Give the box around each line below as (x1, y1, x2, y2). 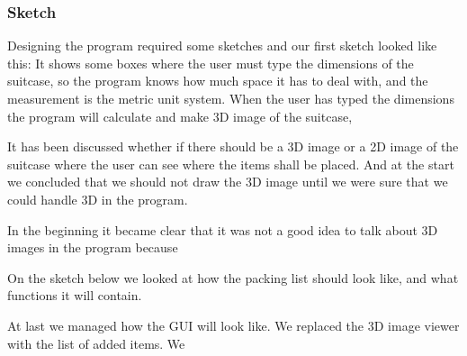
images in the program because (7, 238, 178, 257)
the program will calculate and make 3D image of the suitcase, (7, 106, 353, 125)
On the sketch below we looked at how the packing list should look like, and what (7, 268, 459, 287)
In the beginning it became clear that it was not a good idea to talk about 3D (7, 220, 438, 239)
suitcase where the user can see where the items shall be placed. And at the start (7, 154, 454, 173)
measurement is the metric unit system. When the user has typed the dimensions (7, 89, 454, 107)
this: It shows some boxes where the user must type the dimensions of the (7, 53, 414, 72)
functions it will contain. (7, 286, 142, 305)
